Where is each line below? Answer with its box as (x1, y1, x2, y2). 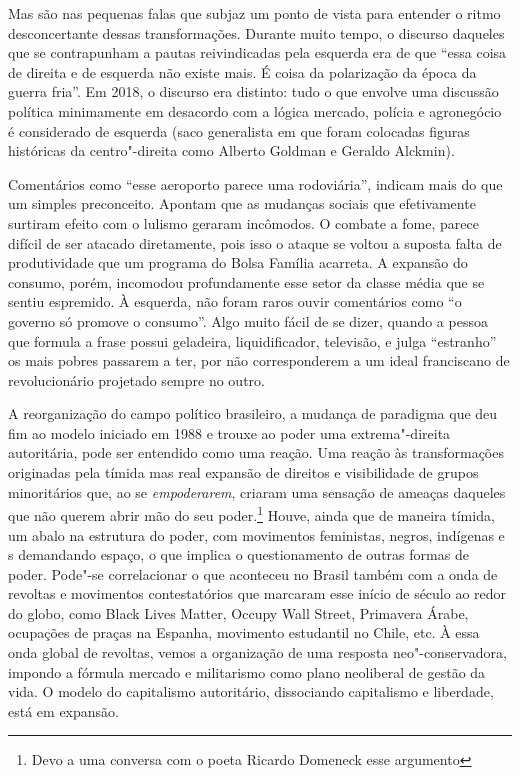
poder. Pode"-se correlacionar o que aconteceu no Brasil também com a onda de (8, 563, 498, 584)
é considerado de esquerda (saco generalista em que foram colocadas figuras (8, 120, 470, 141)
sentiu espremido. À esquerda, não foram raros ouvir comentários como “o (8, 291, 462, 312)
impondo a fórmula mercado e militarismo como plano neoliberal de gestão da (8, 661, 486, 682)
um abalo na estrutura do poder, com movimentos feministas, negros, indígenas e (8, 524, 505, 545)
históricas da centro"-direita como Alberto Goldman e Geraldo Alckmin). (8, 140, 455, 161)
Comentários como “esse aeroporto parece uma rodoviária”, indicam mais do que (8, 173, 503, 194)
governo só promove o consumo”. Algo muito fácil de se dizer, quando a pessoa (8, 310, 488, 331)
